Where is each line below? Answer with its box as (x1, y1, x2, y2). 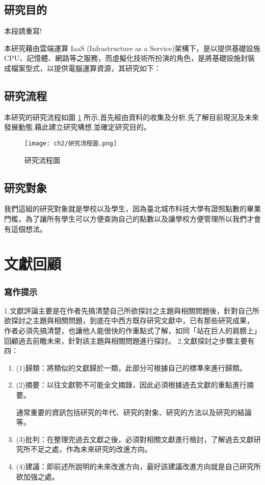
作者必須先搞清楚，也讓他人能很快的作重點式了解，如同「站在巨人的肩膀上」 (4, 325, 261, 335)
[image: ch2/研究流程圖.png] (24, 139, 117, 147)
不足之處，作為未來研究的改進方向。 (30, 444, 152, 454)
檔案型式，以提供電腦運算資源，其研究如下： (11, 62, 161, 73)
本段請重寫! (4, 26, 42, 36)
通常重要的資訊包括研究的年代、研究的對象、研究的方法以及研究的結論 (16, 406, 252, 417)
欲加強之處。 (16, 471, 59, 481)
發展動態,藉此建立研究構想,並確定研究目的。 (4, 122, 151, 132)
